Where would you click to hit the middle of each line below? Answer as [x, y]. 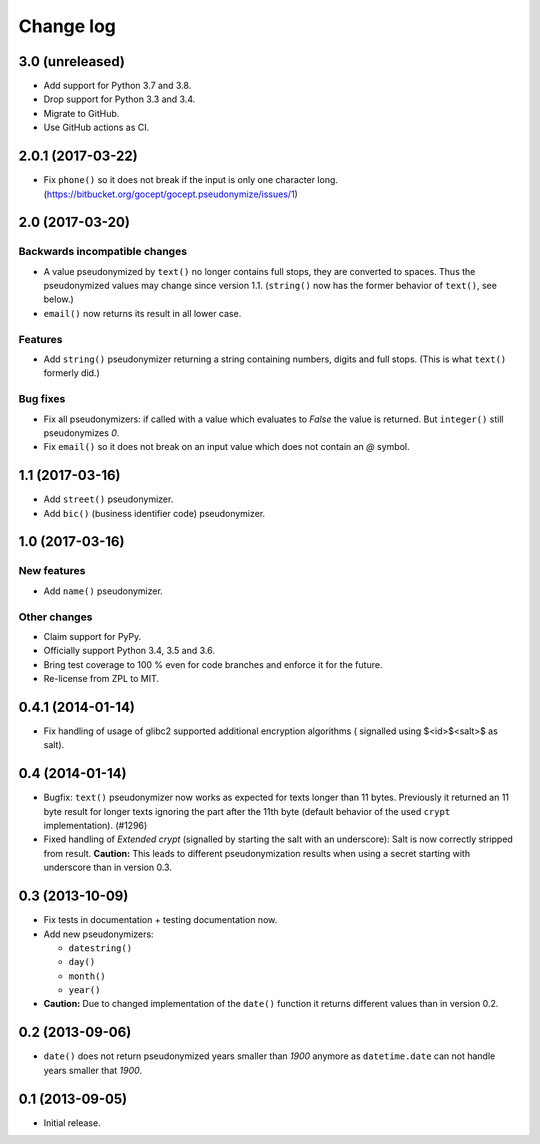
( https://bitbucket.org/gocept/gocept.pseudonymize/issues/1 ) [171, 194]
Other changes [55, 617]
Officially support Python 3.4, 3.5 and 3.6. [129, 651]
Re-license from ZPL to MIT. [101, 679]
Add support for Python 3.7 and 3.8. [117, 86]
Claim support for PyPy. [92, 636]
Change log [67, 26]
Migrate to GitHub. [81, 113]
